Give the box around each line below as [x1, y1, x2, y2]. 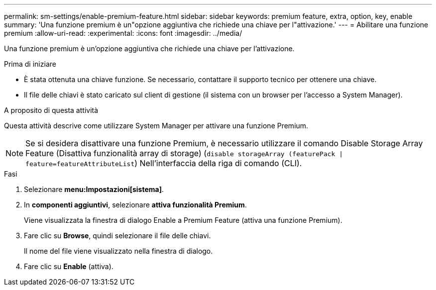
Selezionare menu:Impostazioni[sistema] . [24, 185, 164, 193]
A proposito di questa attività [4, 106, 99, 114]
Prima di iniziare [4, 60, 56, 68]
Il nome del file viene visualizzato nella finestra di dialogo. [24, 247, 213, 255]
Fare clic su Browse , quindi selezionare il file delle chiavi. [24, 231, 211, 240]
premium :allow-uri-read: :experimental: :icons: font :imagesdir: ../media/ [4, 29, 242, 37]
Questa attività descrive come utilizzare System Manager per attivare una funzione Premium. [4, 121, 309, 130]
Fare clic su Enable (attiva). [24, 262, 113, 271]
